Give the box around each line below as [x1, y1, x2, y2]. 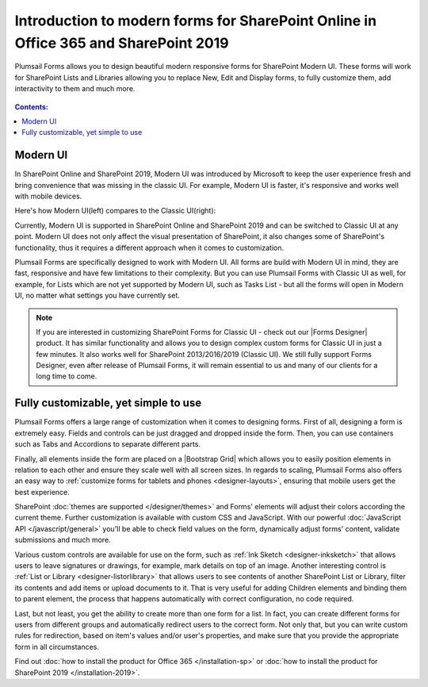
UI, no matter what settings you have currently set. [14, 290, 180, 301]
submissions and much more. [14, 535, 111, 545]
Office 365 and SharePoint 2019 [14, 34, 229, 52]
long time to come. [36, 371, 97, 381]
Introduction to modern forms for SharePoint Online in [14, 12, 376, 29]
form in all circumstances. [14, 642, 99, 651]
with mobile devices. [14, 191, 82, 201]
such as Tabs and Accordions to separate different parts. [14, 439, 201, 449]
